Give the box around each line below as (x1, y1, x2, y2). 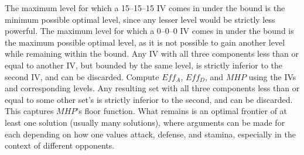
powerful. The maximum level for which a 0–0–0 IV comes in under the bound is (5, 25, 294, 37)
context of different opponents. (5, 139, 115, 151)
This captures (5, 105, 54, 117)
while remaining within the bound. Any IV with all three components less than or (5, 47, 299, 60)
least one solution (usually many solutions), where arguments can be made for (5, 116, 285, 128)
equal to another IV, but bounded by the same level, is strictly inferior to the (5, 58, 283, 71)
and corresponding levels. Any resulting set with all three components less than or (5, 82, 300, 94)
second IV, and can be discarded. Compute (5, 70, 159, 82)
